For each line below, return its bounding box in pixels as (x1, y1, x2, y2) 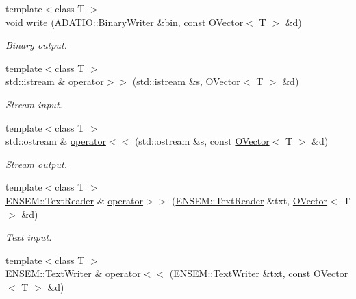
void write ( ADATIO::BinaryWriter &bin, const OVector (5, 14, 244, 29)
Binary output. (5, 38, 67, 52)
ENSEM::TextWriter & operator (5, 266, 141, 280)
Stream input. (5, 97, 62, 111)
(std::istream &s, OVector (132, 74, 240, 88)
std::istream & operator (5, 74, 104, 88)
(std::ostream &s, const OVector (134, 134, 270, 148)
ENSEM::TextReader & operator (5, 193, 144, 207)
